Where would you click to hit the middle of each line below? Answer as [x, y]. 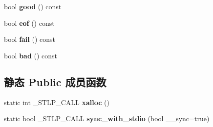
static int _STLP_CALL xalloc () [57, 102]
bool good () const [33, 6]
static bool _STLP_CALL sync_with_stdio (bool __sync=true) [107, 118]
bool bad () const [31, 55]
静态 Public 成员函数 [55, 82]
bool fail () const [30, 39]
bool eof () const [29, 23]
